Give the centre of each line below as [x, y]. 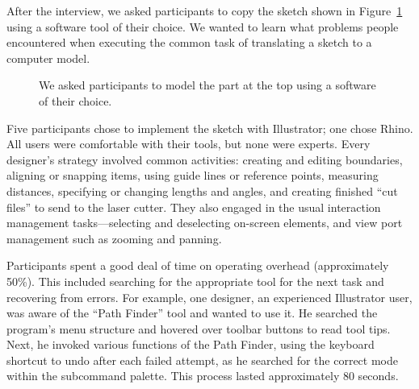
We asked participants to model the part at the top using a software [207, 85]
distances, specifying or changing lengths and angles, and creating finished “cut [202, 190]
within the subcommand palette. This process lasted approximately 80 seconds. [203, 376]
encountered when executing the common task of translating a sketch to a [189, 42]
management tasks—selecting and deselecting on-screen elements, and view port [205, 223]
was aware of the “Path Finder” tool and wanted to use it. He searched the [192, 313]
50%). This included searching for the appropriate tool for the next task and [195, 281]
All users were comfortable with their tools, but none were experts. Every [189, 144]
